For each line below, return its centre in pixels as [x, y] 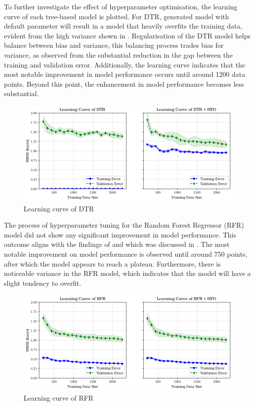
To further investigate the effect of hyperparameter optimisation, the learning [121, 6]
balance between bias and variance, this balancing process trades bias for [114, 45]
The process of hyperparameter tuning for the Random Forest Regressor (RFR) [124, 225]
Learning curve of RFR [59, 397]
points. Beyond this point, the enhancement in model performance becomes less [124, 84]
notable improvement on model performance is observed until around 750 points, [126, 254]
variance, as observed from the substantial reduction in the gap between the [118, 54]
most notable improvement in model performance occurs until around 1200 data [125, 74]
